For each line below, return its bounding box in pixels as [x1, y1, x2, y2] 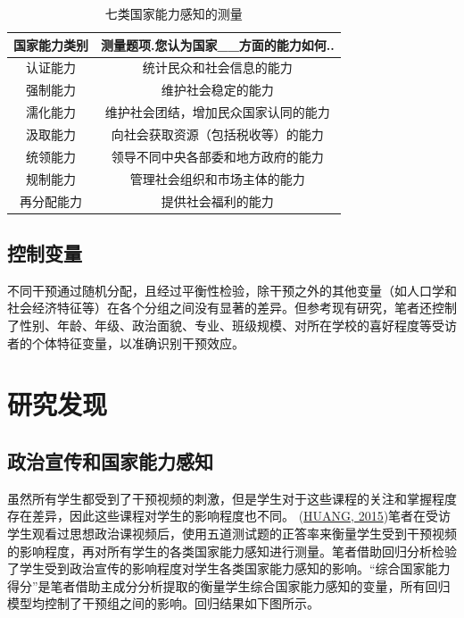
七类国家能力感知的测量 [104, 4, 243, 22]
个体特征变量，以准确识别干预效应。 [31, 333, 244, 352]
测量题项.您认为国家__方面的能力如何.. [101, 35, 335, 54]
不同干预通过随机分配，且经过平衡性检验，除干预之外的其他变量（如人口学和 [7, 280, 457, 299]
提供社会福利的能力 [161, 191, 274, 210]
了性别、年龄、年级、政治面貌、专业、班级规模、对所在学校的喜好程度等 [7, 315, 432, 334]
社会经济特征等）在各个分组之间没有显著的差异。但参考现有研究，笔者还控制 [7, 298, 457, 317]
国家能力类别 [13, 35, 88, 54]
